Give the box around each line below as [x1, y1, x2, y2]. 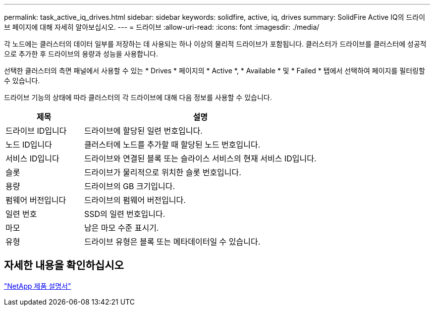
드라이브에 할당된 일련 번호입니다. [84, 126, 203, 136]
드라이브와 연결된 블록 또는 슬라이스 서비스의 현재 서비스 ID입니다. [84, 154, 317, 163]
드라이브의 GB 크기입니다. [84, 181, 175, 191]
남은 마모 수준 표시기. [84, 223, 159, 233]
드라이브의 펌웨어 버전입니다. [84, 195, 186, 205]
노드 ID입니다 [5, 140, 52, 150]
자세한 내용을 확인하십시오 [4, 259, 124, 272]
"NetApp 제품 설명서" [4, 281, 71, 290]
